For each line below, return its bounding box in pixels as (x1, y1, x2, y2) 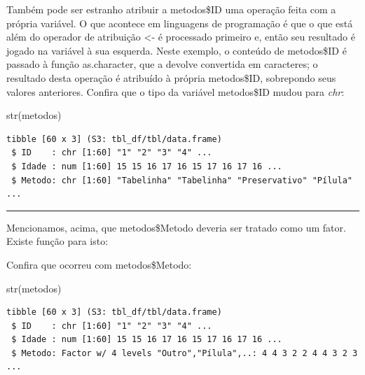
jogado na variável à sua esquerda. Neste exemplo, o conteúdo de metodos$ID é (6, 43, 347, 57)
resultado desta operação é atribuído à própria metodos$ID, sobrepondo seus (6, 70, 336, 85)
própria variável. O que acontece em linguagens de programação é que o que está (6, 15, 353, 30)
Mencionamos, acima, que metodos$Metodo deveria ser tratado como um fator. (6, 220, 346, 234)
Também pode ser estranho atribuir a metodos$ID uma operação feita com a (6, 2, 336, 16)
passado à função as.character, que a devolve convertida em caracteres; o (6, 57, 318, 71)
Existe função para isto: (6, 234, 109, 248)
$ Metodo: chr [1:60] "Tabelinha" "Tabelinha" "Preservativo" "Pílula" (11, 175, 352, 185)
